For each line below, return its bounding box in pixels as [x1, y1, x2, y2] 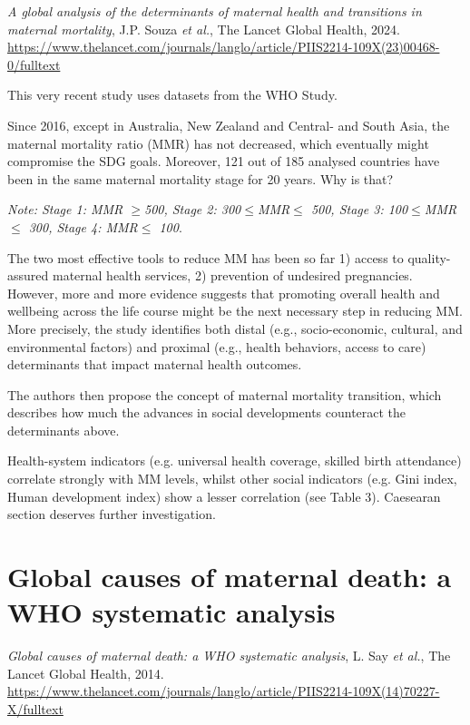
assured [7, 266, 49, 285]
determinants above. [7, 420, 120, 439]
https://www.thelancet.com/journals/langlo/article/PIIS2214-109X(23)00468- [7, 37, 440, 56]
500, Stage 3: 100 [310, 200, 408, 219]
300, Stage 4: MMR [28, 217, 138, 236]
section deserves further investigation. [7, 505, 216, 524]
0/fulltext [7, 54, 61, 73]
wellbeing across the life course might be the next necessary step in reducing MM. [7, 301, 463, 320]
